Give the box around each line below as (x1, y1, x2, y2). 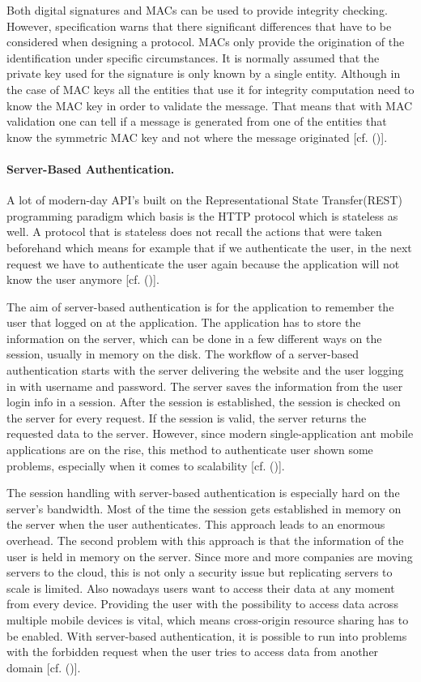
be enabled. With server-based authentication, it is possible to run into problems (6, 627, 407, 644)
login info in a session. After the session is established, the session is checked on (6, 393, 401, 410)
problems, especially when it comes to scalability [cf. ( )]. (6, 457, 285, 474)
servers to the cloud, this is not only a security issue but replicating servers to (6, 564, 393, 581)
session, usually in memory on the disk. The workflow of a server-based (6, 345, 359, 362)
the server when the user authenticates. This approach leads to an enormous (6, 516, 385, 533)
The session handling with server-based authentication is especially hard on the (6, 484, 400, 501)
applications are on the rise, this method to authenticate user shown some (6, 441, 373, 458)
